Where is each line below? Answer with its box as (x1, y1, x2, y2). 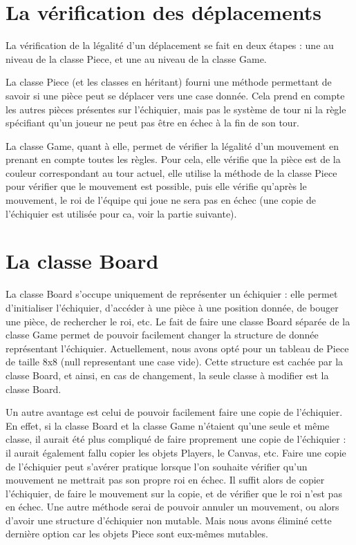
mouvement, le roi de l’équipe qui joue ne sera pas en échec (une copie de (6, 193, 316, 207)
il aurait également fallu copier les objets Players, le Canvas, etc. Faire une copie (6, 445, 346, 459)
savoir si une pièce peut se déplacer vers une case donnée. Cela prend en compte (6, 88, 345, 102)
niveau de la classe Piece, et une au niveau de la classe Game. (6, 51, 267, 66)
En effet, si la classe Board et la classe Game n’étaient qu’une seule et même (6, 418, 330, 432)
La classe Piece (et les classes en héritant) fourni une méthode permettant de (6, 75, 332, 89)
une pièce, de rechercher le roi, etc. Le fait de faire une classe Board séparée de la (6, 314, 350, 328)
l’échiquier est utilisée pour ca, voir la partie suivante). (6, 206, 237, 220)
